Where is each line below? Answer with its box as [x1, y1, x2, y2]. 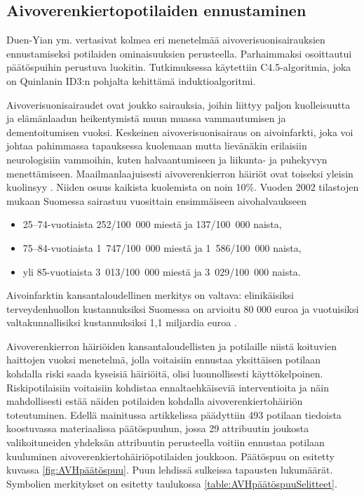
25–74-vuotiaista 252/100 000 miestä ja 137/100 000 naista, [22, 217, 282, 232]
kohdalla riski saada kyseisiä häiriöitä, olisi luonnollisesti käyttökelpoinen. [6, 366, 323, 381]
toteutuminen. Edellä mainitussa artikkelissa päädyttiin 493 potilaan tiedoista [6, 407, 342, 422]
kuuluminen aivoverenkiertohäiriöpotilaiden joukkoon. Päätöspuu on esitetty [6, 448, 335, 463]
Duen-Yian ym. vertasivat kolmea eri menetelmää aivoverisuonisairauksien [6, 32, 325, 47]
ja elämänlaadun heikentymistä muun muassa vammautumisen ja [6, 111, 286, 126]
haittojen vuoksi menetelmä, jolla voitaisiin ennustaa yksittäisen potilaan [6, 352, 321, 367]
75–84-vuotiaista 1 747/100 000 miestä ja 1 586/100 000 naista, [22, 240, 302, 255]
